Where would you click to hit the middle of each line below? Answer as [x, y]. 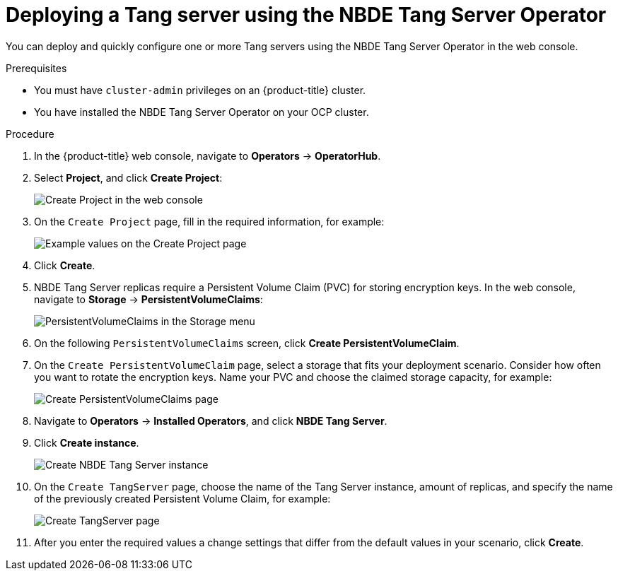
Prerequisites [36, 68]
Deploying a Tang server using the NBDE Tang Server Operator [306, 15]
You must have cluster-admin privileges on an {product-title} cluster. [200, 90]
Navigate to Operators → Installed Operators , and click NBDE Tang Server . [211, 421]
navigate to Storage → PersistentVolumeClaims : [148, 299]
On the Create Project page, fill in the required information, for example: [209, 221]
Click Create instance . [87, 442]
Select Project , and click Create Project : [128, 177]
